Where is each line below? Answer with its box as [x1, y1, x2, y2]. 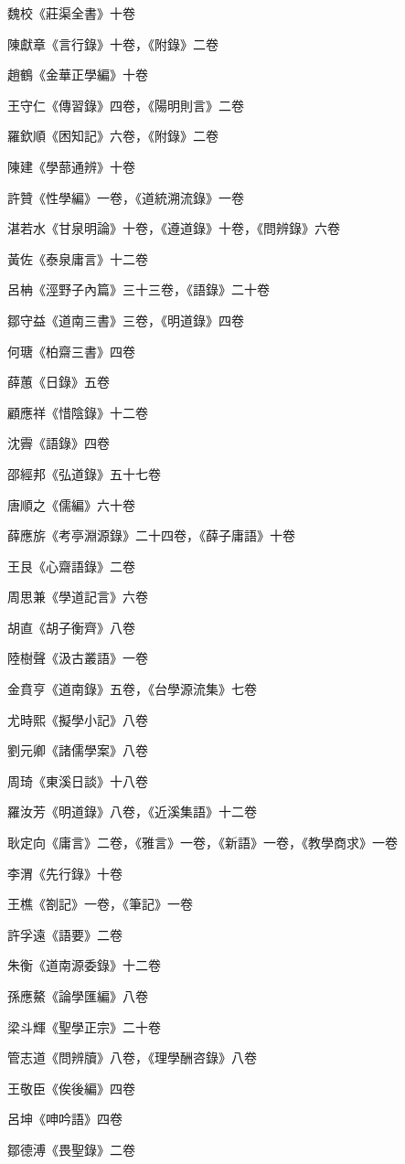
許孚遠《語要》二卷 [7, 924, 123, 944]
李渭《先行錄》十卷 [7, 863, 123, 882]
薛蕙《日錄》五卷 [7, 372, 110, 391]
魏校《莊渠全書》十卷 [7, 4, 135, 22]
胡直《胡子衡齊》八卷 [7, 617, 135, 636]
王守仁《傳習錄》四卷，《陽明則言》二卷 [7, 95, 244, 114]
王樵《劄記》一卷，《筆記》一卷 [7, 894, 193, 913]
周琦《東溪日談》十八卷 [7, 771, 148, 790]
